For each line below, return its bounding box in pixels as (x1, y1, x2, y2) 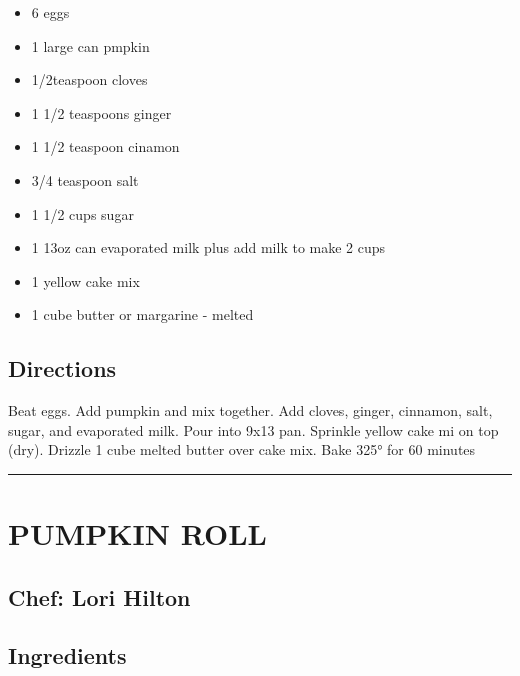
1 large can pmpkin (31, 35, 150, 56)
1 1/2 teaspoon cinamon (31, 136, 180, 157)
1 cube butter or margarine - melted (31, 304, 254, 325)
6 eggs (31, 2, 70, 22)
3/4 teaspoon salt (31, 169, 139, 190)
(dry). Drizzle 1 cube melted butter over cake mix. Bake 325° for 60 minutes (8, 439, 476, 460)
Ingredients (8, 640, 127, 671)
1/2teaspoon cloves (31, 69, 148, 90)
